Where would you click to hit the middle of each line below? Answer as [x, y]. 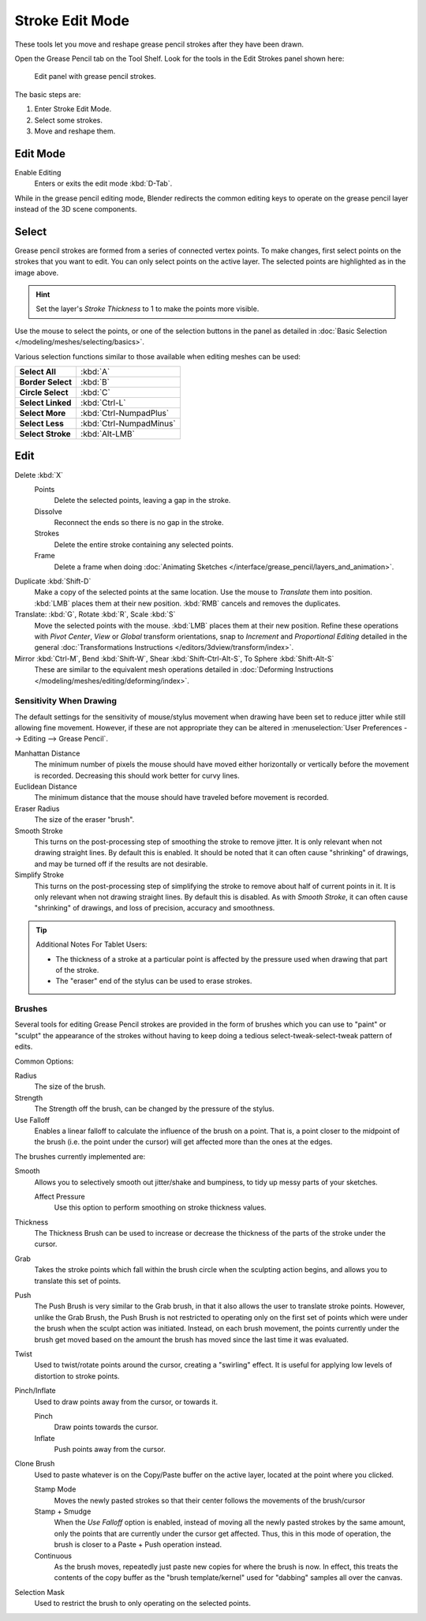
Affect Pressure [60, 1196]
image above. [37, 272]
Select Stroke [45, 434]
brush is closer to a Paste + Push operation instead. [138, 1544]
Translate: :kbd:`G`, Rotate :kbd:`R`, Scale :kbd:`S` [95, 614]
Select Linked [45, 403]
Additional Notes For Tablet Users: [92, 944]
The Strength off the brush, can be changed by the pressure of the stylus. [155, 1109]
